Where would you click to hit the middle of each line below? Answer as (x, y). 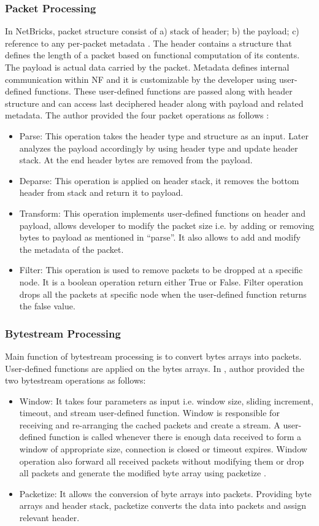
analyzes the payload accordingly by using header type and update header (159, 148)
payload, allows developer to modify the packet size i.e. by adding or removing (167, 225)
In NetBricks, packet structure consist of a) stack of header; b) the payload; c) (152, 31)
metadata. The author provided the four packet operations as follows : (137, 115)
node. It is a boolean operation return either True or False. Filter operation (161, 281)
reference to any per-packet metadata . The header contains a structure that (148, 43)
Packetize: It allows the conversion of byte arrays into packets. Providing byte (165, 493)
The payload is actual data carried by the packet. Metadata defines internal (147, 67)
